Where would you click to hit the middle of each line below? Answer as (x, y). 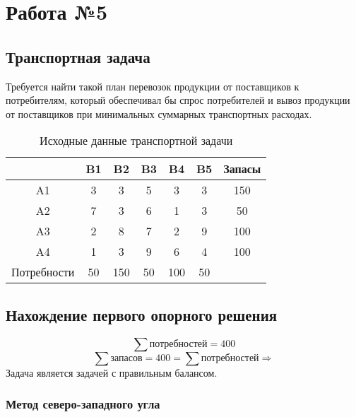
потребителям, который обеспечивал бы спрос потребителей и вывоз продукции (178, 100)
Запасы (242, 169)
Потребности (43, 272)
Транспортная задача (78, 56)
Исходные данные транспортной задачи (136, 141)
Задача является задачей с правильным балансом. (112, 372)
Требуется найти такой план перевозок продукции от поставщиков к (153, 86)
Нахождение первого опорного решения (142, 314)
